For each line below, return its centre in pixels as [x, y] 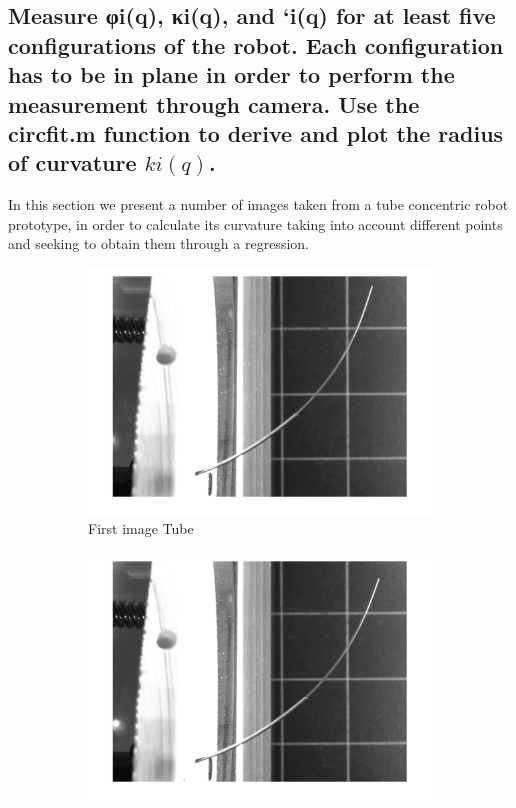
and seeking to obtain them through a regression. [158, 243]
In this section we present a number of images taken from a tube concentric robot [258, 204]
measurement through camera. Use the [214, 103]
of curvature [72, 162]
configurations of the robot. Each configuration [256, 44]
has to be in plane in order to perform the [231, 74]
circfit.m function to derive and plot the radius [256, 132]
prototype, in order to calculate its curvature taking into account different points [255, 223]
